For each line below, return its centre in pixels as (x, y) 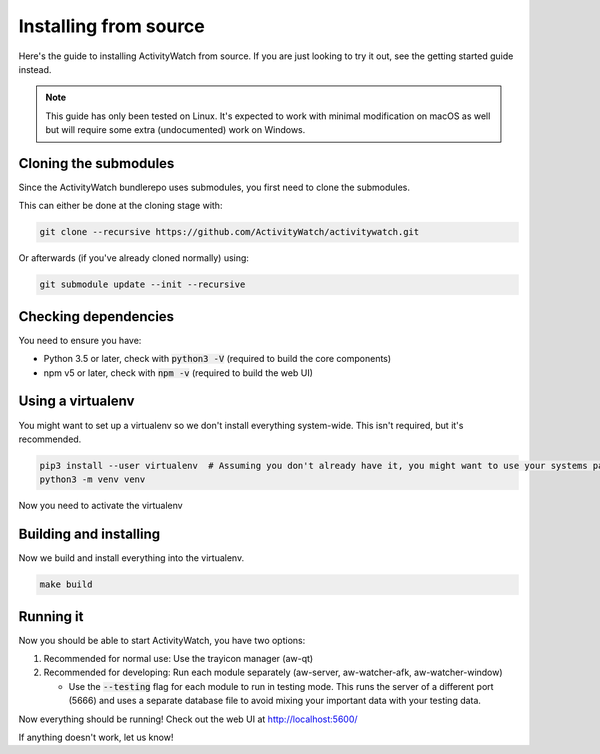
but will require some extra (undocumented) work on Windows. (175, 130)
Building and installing (89, 534)
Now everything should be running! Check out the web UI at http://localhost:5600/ (188, 719)
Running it (51, 616)
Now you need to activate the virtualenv (101, 506)
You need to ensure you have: (80, 340)
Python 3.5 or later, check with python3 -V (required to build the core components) (217, 359)
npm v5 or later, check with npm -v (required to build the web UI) (178, 372)
